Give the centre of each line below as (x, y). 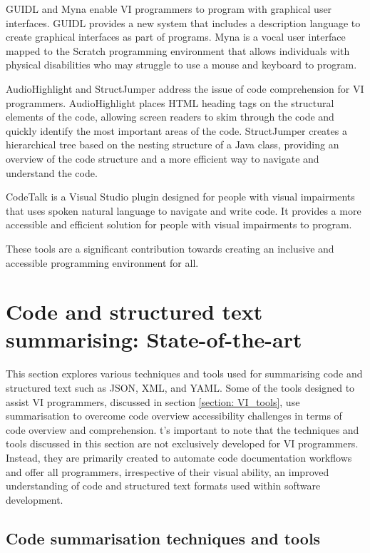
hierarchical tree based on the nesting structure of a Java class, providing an (173, 144)
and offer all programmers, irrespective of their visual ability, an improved (168, 471)
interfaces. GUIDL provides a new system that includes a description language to (183, 22)
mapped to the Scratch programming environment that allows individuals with (178, 50)
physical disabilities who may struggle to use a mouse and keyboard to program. (181, 65)
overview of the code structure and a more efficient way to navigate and (163, 158)
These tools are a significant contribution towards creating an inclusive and (170, 248)
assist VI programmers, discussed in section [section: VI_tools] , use (153, 401)
